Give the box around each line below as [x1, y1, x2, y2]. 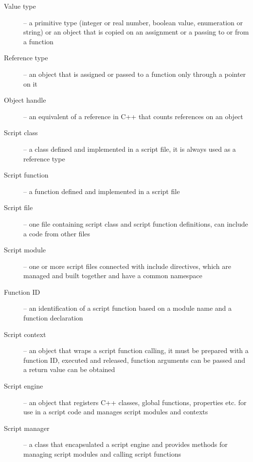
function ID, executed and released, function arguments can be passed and [23, 355, 245, 365]
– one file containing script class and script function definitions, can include [23, 218, 248, 229]
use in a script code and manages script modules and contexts [23, 407, 208, 417]
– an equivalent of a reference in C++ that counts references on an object [23, 111, 243, 121]
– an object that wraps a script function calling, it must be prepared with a [23, 345, 249, 355]
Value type [4, 1, 36, 11]
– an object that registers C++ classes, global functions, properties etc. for [23, 397, 247, 407]
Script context [4, 329, 46, 339]
